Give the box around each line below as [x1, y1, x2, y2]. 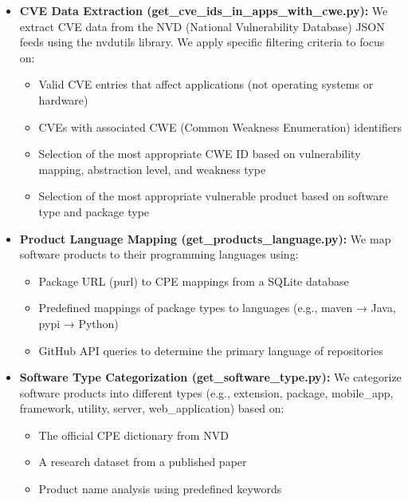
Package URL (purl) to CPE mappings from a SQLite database [38, 272, 349, 289]
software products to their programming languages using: [19, 246, 299, 263]
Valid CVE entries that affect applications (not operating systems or [38, 76, 374, 93]
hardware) [38, 91, 88, 108]
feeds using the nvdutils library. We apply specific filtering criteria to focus [19, 34, 385, 50]
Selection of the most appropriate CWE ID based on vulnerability [38, 145, 361, 162]
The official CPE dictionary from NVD [38, 426, 229, 443]
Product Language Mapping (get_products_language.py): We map [19, 230, 391, 247]
